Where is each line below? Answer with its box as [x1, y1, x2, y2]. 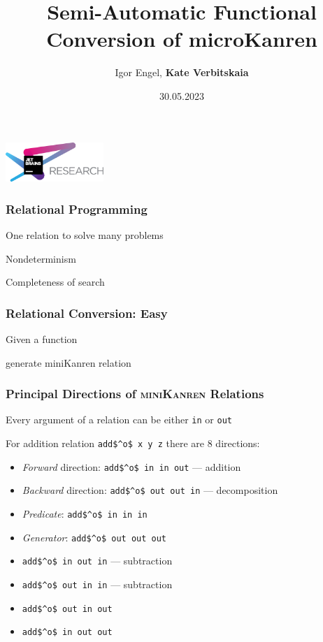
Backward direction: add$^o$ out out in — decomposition [22, 483, 278, 497]
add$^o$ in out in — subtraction [22, 553, 173, 568]
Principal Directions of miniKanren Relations [6, 385, 264, 402]
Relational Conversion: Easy [6, 304, 168, 321]
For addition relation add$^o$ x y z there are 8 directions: [6, 436, 260, 451]
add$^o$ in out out [22, 627, 113, 638]
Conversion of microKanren [46, 24, 317, 53]
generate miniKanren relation [6, 355, 131, 370]
